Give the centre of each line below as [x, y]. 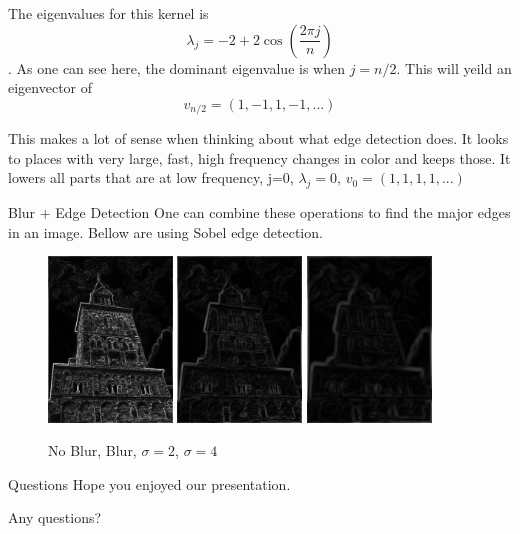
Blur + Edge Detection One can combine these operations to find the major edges [259, 212]
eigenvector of [50, 87]
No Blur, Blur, [92, 450]
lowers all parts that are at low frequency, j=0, [151, 177]
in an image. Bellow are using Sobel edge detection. [165, 231]
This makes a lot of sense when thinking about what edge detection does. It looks [258, 138]
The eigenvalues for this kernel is [108, 13]
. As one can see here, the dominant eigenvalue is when [176, 67]
